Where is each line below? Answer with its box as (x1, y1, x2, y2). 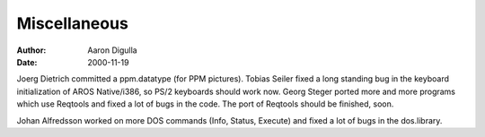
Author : (16, 45, 47, 56)
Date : (16, 56, 38, 67)
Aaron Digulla (87, 45, 138, 56)
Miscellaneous (16, 13, 129, 33)
